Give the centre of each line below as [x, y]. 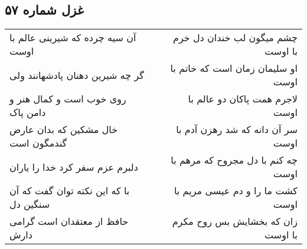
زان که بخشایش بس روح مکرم [235, 221]
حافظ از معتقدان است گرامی [69, 221]
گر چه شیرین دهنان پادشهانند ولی [77, 75]
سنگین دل [30, 204]
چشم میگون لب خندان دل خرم [235, 38]
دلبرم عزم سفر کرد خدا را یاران [74, 167]
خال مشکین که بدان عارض [64, 130]
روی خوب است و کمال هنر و [68, 99]
